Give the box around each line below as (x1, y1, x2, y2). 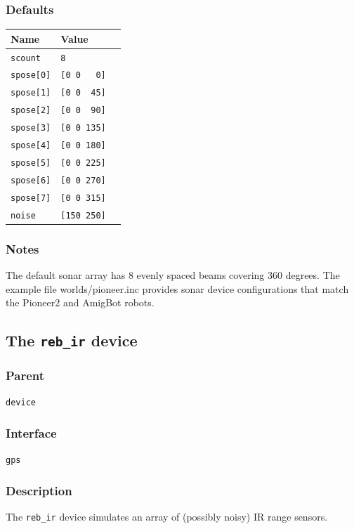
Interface (6, 424, 57, 442)
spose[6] (11, 175, 51, 185)
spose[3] (11, 123, 51, 133)
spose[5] (11, 158, 51, 168)
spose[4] (11, 141, 51, 151)
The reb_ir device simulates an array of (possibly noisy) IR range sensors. (6, 509, 328, 524)
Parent (6, 367, 45, 384)
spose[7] (11, 192, 51, 203)
